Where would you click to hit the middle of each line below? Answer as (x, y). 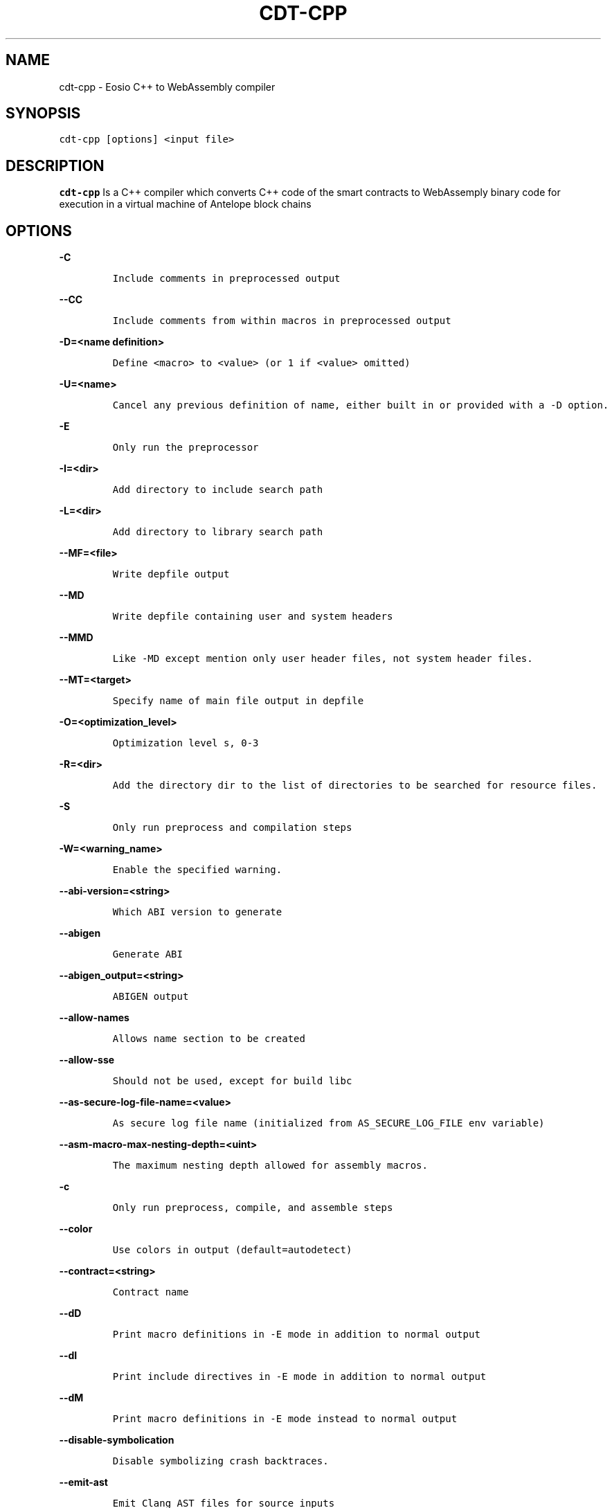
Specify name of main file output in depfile (238, 701)
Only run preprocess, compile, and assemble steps (253, 1208)
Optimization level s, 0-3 (186, 743)
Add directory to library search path (218, 532)
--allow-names (94, 1018)
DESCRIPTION (55, 165)
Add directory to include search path (218, 490)
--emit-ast (83, 1482)
